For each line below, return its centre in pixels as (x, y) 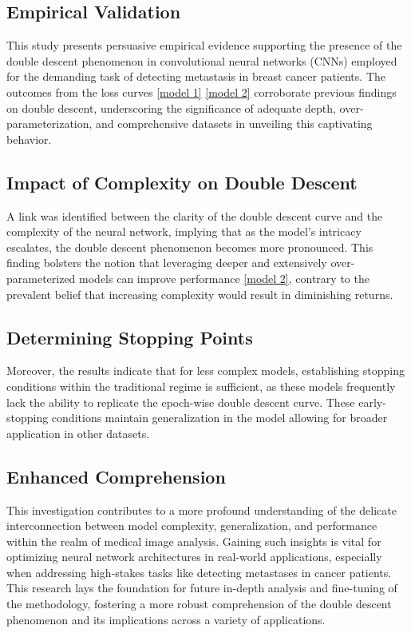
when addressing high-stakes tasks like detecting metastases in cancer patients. (199, 572)
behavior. (29, 139)
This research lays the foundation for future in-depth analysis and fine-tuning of (202, 588)
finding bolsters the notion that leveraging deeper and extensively (167, 263)
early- (372, 402)
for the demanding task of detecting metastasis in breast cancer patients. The (196, 76)
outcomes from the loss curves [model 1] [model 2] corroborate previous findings (202, 92)
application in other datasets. (78, 433)
